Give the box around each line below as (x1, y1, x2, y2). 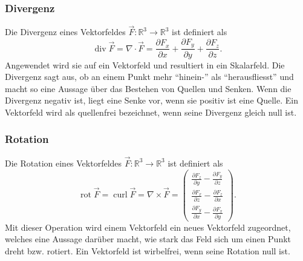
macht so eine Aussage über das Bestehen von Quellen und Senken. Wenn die (5, 82, 292, 94)
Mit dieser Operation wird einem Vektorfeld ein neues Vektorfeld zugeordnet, (5, 220, 291, 233)
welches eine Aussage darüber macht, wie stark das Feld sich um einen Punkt (5, 233, 292, 245)
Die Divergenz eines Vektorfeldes (5, 25, 126, 38)
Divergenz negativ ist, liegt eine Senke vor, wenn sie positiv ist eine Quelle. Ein (5, 94, 298, 107)
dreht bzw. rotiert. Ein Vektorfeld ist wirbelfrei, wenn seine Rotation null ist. (5, 244, 290, 257)
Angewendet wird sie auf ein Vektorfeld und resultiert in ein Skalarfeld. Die (5, 58, 285, 71)
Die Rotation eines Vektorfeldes (5, 156, 122, 169)
